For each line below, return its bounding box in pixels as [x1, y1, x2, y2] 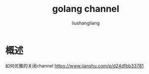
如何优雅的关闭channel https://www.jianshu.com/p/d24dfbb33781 [5, 62, 144, 69]
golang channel [52, 3, 119, 15]
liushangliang [71, 20, 100, 26]
